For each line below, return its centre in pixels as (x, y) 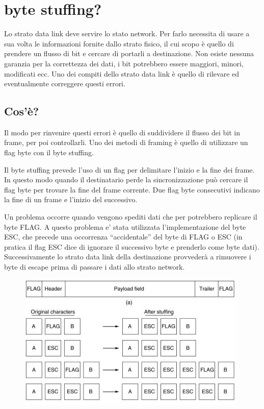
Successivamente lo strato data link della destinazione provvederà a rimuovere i (128, 257)
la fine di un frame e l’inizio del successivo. (71, 199)
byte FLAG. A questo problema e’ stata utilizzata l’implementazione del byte (125, 226)
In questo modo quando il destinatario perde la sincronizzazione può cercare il (126, 179)
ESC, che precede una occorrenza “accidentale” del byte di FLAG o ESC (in (123, 237)
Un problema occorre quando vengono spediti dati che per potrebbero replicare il (131, 217)
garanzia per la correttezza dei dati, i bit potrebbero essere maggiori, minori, (124, 63)
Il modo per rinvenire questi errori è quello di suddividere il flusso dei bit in (122, 132)
